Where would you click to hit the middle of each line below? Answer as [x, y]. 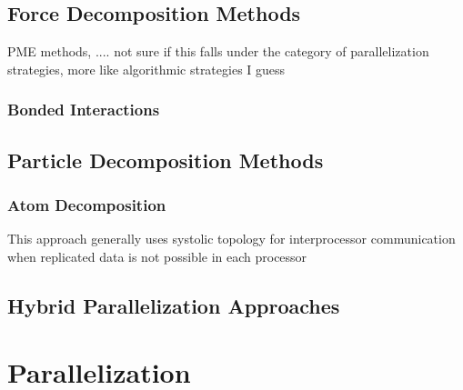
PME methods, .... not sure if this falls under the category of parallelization [218, 51]
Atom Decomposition [87, 204]
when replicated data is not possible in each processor [157, 256]
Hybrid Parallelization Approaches [174, 305]
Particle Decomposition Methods [166, 160]
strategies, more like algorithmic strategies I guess [146, 69]
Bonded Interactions [84, 110]
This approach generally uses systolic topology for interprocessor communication [231, 239]
